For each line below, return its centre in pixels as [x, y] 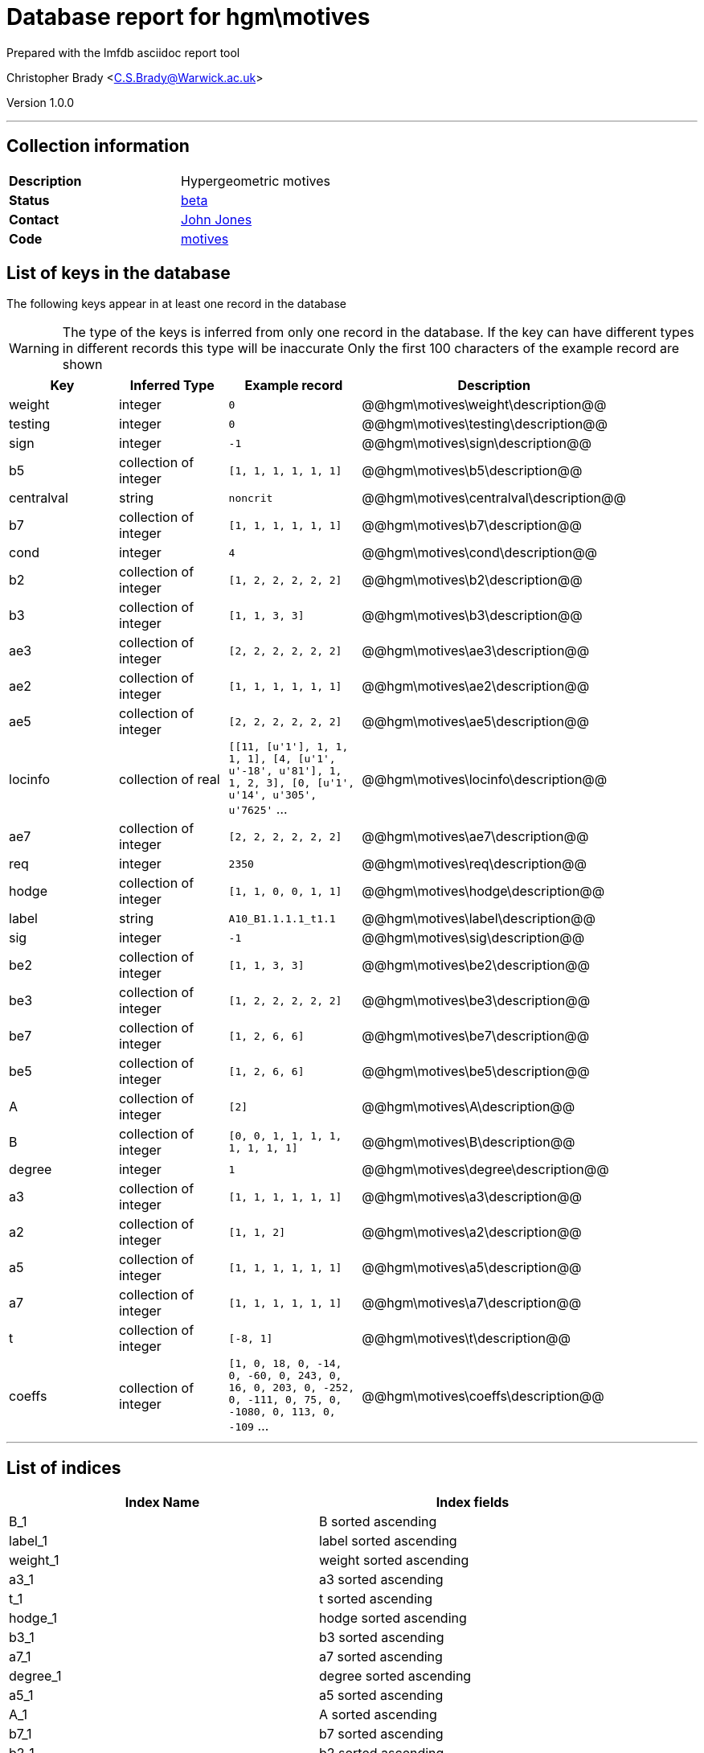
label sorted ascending [388, 1541]
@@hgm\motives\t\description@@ [466, 1338]
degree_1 [35, 1676]
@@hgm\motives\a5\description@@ [472, 1268]
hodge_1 [33, 1618]
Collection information [98, 146]
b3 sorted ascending [382, 1638]
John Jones [217, 219]
